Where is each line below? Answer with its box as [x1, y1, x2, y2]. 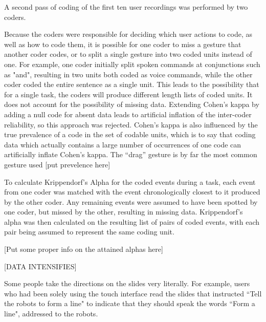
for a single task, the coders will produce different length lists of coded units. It [4, 89, 253, 99]
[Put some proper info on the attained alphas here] [4, 244, 163, 254]
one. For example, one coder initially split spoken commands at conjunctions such [4, 58, 260, 69]
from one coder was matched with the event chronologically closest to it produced [4, 186, 260, 197]
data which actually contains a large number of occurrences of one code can [4, 139, 241, 149]
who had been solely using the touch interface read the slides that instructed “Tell [4, 288, 262, 298]
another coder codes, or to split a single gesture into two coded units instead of [4, 49, 252, 59]
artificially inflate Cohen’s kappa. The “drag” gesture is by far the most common [4, 149, 257, 160]
